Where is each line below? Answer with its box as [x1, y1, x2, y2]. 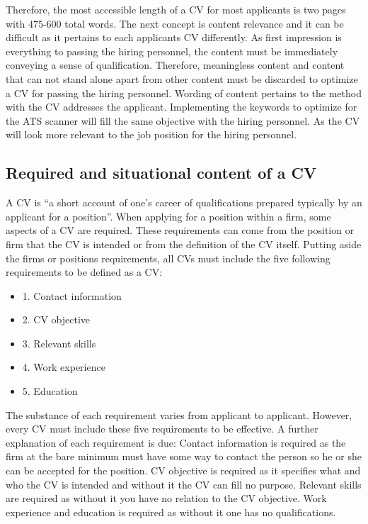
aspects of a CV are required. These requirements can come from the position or [6, 223, 355, 238]
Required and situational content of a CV [6, 162, 317, 184]
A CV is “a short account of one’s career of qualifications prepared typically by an [6, 195, 362, 210]
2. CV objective [22, 312, 91, 327]
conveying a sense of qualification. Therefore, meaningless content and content [6, 57, 345, 72]
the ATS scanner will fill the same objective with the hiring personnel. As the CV [6, 113, 360, 128]
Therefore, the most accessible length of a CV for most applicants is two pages [6, 2, 346, 16]
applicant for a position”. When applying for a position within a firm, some [6, 208, 331, 223]
